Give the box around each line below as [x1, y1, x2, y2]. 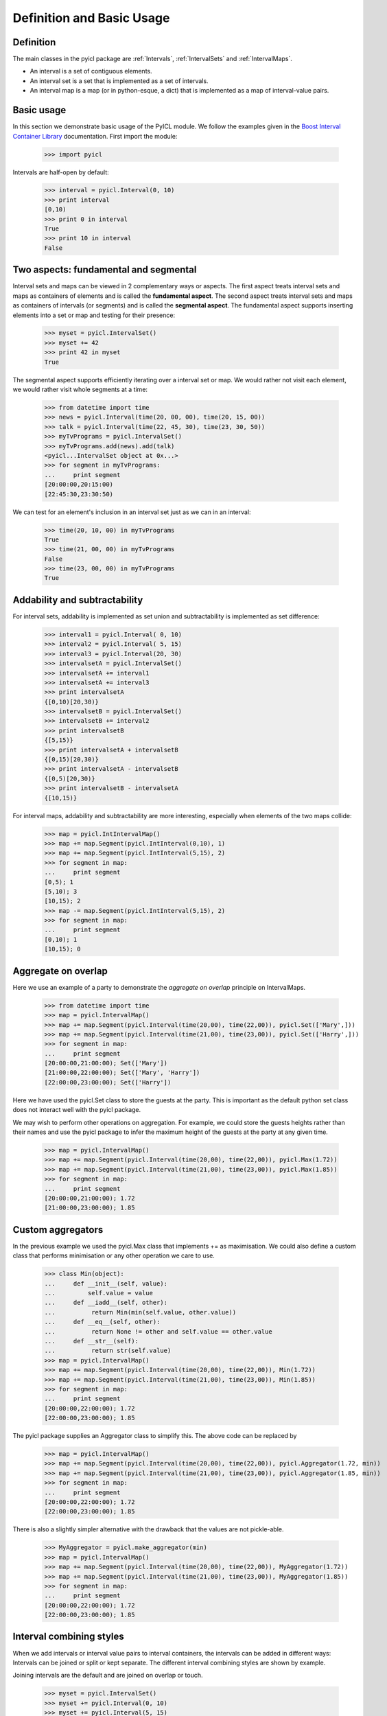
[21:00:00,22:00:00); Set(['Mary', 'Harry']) [44, 1069, 200, 1077]
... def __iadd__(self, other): [44, 1299, 168, 1307]
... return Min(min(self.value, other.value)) [44, 1308, 237, 1316]
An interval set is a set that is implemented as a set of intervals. [30, 76, 209, 85]
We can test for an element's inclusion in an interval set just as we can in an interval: [12, 508, 251, 516]
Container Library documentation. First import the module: [12, 132, 178, 140]
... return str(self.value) [44, 1347, 172, 1355]
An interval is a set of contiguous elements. [30, 67, 152, 76]
